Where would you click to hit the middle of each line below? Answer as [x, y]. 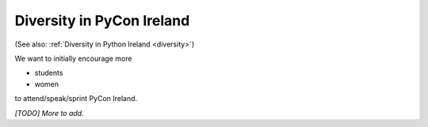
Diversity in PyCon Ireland [102, 21]
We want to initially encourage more [73, 58]
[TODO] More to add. [49, 113]
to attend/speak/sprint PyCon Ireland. [76, 99]
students [49, 73]
